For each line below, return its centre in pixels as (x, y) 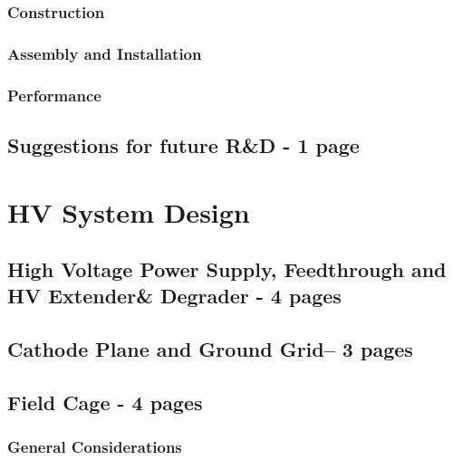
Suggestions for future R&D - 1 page (183, 144)
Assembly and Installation (105, 53)
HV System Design (129, 211)
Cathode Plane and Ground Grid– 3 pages (210, 349)
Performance (54, 95)
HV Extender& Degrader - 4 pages (174, 296)
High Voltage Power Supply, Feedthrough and (227, 269)
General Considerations (95, 447)
